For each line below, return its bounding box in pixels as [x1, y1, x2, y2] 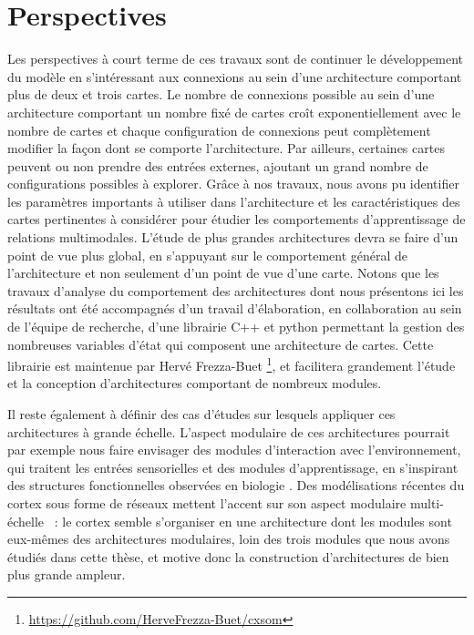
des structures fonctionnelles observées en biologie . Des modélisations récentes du [7, 476, 465, 495]
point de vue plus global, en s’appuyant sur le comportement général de [7, 245, 408, 264]
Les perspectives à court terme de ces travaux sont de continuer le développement [7, 49, 464, 68]
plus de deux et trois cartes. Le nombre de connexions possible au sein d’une [7, 85, 435, 104]
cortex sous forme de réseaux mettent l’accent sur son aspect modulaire [7, 494, 407, 513]
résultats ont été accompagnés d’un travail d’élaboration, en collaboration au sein [7, 299, 462, 318]
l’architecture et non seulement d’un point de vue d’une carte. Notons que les [7, 263, 439, 282]
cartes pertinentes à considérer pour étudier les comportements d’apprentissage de [7, 210, 466, 229]
